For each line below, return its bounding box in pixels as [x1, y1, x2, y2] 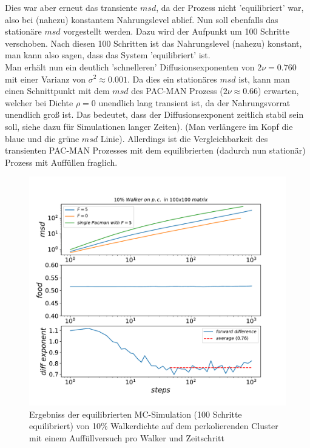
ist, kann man [238, 72, 290, 85]
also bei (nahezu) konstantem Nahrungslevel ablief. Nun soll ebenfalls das [5, 13, 278, 25]
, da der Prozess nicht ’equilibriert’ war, [156, 1, 304, 13]
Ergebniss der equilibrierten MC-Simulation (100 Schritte [29, 407, 242, 420]
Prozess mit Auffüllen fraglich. [5, 155, 118, 168]
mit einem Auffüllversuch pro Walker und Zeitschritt [29, 431, 224, 444]
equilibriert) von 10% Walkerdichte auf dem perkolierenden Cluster [29, 419, 278, 432]
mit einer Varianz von [5, 72, 86, 85]
